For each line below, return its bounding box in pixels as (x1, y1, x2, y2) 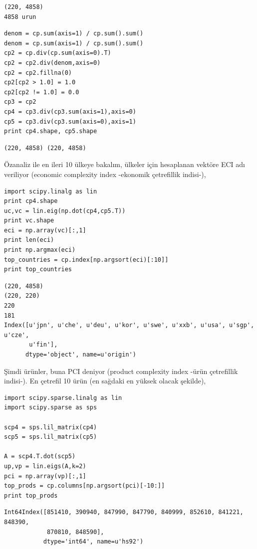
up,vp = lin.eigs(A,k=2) (4, 462, 86, 470)
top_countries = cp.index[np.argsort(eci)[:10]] (4, 256, 169, 263)
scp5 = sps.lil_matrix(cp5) (4, 433, 97, 441)
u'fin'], (29, 341, 58, 349)
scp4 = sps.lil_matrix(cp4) (4, 423, 97, 431)
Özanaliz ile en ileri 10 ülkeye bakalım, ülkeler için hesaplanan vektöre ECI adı (4, 159, 245, 170)
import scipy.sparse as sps (4, 404, 97, 411)
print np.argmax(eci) (4, 246, 76, 254)
